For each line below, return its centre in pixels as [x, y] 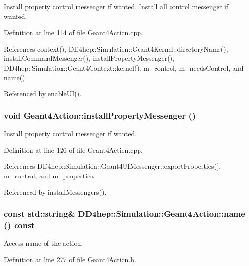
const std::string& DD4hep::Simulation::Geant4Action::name [124, 213]
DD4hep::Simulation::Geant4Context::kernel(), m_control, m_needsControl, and [124, 67]
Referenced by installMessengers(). [55, 192]
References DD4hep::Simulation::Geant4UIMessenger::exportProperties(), [113, 166]
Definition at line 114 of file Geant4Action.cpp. [73, 32]
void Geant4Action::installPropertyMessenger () [100, 115]
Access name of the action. [44, 243]
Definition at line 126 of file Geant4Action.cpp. [73, 150]
